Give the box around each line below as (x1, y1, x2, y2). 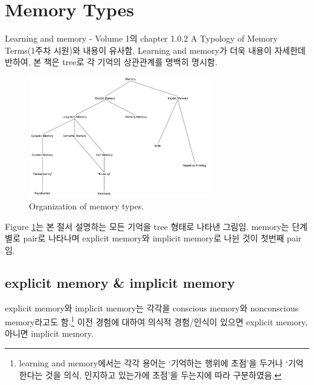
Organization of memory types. (29, 200, 144, 212)
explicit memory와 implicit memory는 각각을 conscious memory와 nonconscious (5, 301, 298, 314)
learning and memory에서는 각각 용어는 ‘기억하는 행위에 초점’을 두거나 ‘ (19, 357, 288, 369)
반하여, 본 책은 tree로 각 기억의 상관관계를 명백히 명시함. (5, 56, 217, 68)
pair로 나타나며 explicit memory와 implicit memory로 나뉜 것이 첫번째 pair (23, 232, 302, 244)
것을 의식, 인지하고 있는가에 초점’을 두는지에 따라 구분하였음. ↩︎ (45, 368, 282, 381)
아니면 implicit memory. (5, 327, 94, 340)
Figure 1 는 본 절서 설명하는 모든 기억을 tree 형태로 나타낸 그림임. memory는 (5, 220, 289, 232)
